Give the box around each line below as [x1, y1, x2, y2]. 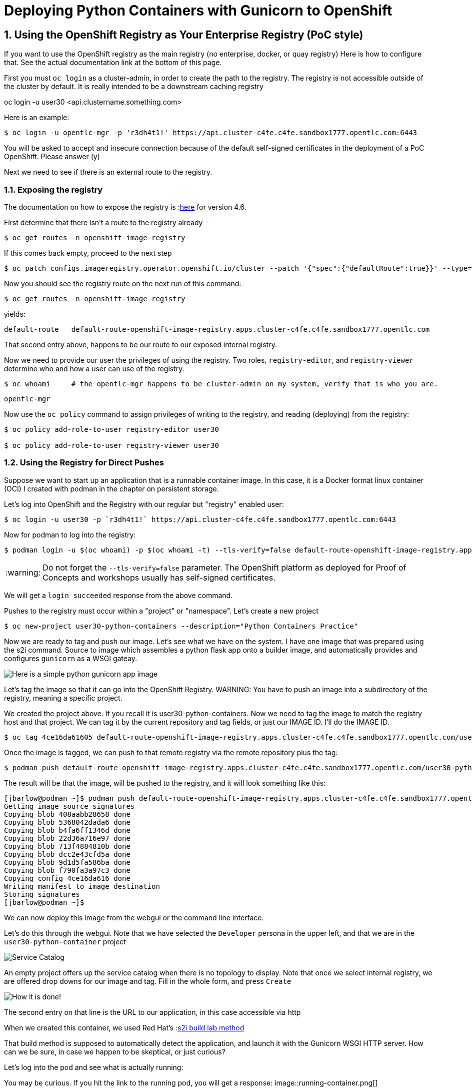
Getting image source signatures [4, 802, 135, 810]
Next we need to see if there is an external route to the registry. [4, 168, 212, 177]
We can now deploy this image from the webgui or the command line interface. [4, 913, 264, 922]
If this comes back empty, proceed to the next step [4, 248, 172, 257]
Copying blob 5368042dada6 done [4, 818, 130, 826]
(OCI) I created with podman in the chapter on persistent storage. [4, 484, 219, 493]
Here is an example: [4, 113, 69, 122]
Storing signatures [4, 890, 80, 898]
